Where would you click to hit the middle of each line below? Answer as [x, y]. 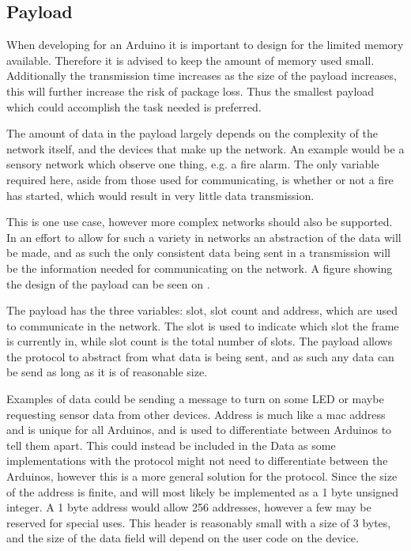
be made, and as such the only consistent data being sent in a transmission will [198, 253]
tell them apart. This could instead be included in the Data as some [171, 445]
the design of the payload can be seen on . [108, 283]
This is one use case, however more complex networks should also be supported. [200, 222]
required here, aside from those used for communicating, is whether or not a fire [200, 179]
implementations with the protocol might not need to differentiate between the [197, 460]
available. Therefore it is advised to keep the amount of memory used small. [190, 60]
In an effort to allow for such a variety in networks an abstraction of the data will [204, 237]
